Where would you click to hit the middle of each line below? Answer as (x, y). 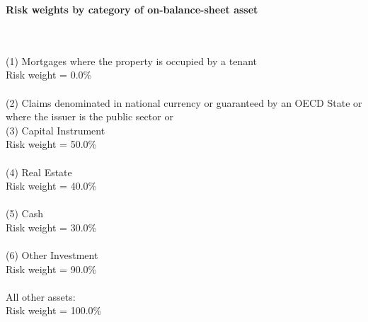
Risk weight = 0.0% (49, 75)
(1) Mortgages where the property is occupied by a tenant (131, 61)
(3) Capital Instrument (56, 130)
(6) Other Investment (52, 255)
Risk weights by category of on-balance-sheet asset (132, 9)
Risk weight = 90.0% (51, 269)
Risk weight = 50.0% (51, 144)
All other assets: (41, 296)
